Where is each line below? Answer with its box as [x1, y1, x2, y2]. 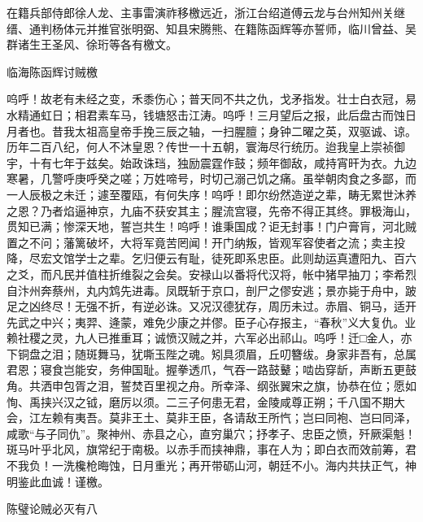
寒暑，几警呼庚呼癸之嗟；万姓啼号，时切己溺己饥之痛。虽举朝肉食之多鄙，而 [7, 170, 416, 187]
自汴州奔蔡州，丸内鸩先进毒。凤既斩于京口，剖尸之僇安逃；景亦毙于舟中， [7, 281, 405, 298]
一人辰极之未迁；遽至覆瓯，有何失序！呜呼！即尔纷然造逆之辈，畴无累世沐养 [7, 185, 416, 202]
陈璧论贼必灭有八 [7, 500, 98, 517]
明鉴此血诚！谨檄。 [7, 472, 109, 489]
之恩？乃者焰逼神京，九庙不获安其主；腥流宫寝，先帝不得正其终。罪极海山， [7, 202, 416, 219]
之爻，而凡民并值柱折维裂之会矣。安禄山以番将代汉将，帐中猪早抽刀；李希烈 [7, 265, 416, 282]
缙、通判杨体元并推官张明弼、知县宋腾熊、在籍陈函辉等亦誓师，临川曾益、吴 [7, 20, 416, 37]
